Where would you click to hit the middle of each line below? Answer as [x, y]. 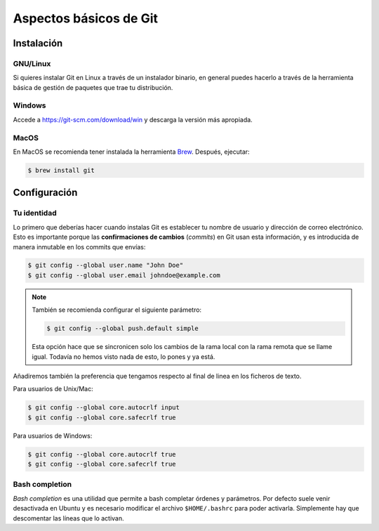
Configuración [45, 193]
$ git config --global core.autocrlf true [102, 454]
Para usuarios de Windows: [53, 435]
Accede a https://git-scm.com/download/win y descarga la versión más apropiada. [133, 119]
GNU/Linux [32, 63]
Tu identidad [35, 213]
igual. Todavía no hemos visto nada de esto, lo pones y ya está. [124, 356]
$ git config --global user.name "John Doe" [106, 265]
